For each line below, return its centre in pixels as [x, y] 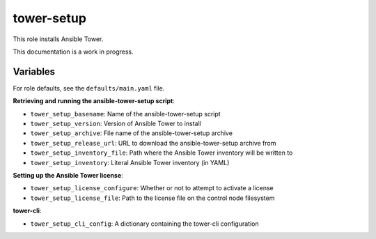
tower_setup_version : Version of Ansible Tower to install [116, 124]
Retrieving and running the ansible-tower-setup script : [94, 101]
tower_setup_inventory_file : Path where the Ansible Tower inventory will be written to [162, 153]
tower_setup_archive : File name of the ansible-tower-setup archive [132, 133]
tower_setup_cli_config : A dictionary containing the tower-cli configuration [144, 224]
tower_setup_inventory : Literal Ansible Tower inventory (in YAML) [130, 162]
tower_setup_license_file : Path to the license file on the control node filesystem [152, 198]
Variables [34, 71]
